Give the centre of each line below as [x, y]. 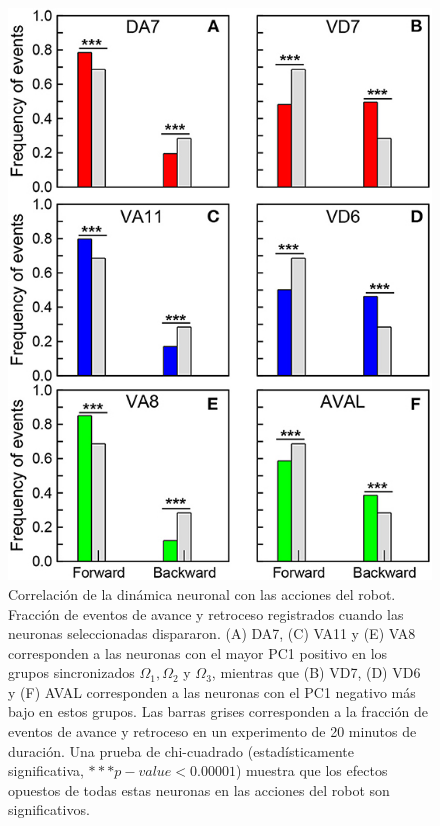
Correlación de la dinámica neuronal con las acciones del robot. [202, 593]
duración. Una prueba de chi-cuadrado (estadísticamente [181, 750]
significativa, [46, 770]
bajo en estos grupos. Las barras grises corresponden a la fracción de [218, 711]
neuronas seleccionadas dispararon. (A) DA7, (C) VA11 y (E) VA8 [212, 633]
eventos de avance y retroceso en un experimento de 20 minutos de [212, 731]
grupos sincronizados [71, 672]
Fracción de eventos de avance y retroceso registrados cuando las [206, 613]
